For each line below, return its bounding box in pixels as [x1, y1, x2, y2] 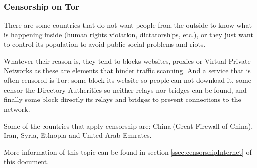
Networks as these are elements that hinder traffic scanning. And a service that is [4, 65, 251, 75]
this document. [4, 156, 49, 167]
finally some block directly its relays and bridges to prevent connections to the [4, 94, 241, 104]
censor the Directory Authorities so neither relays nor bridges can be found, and [4, 84, 247, 95]
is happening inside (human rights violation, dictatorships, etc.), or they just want [4, 29, 253, 39]
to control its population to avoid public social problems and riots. [4, 39, 206, 49]
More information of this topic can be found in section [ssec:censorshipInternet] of [4, 146, 252, 157]
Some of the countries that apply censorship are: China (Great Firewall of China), [4, 120, 253, 131]
